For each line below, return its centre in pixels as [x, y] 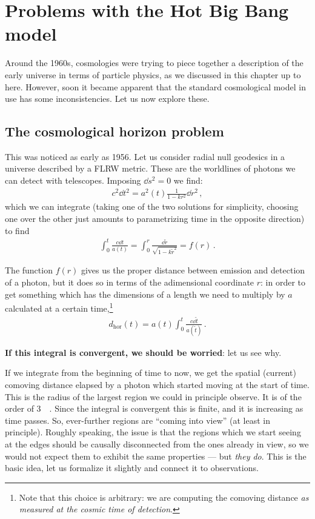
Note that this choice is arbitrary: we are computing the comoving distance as [164, 497]
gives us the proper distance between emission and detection [193, 270]
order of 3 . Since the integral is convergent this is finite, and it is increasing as [154, 408]
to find [17, 230]
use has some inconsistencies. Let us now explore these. [107, 99]
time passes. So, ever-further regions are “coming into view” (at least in [138, 420]
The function [29, 270]
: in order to [283, 282]
